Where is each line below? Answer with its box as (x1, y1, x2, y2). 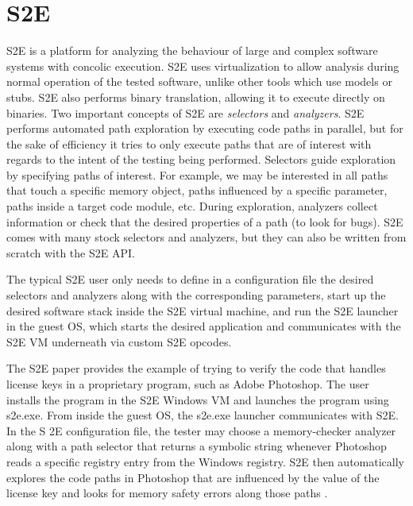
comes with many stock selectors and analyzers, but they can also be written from (6, 229, 407, 245)
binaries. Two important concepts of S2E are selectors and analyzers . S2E (6, 104, 365, 121)
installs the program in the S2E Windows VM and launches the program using (6, 391, 389, 408)
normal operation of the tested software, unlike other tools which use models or (6, 73, 392, 90)
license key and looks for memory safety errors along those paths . (6, 485, 328, 501)
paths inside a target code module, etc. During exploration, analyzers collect (6, 198, 378, 214)
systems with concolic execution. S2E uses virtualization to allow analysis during (6, 57, 399, 74)
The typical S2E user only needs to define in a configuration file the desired (6, 271, 374, 288)
